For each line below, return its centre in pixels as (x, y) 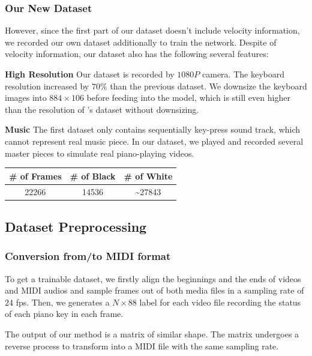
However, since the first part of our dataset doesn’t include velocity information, (152, 30)
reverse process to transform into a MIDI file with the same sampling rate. (142, 345)
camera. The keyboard (243, 74)
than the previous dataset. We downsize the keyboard (208, 86)
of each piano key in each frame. (64, 314)
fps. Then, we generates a (63, 302)
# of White (148, 176)
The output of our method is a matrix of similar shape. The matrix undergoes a (152, 333)
